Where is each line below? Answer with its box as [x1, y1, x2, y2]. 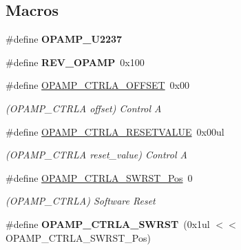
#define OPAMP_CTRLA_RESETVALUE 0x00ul [6, 124, 224, 138]
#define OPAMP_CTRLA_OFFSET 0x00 [6, 78, 190, 92]
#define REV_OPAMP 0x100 [6, 54, 145, 69]
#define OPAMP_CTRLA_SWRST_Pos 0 [6, 170, 193, 185]
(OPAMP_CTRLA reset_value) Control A [6, 147, 187, 162]
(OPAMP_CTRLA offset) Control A [6, 101, 162, 115]
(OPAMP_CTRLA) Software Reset [6, 194, 156, 208]
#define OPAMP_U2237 [6, 32, 123, 46]
